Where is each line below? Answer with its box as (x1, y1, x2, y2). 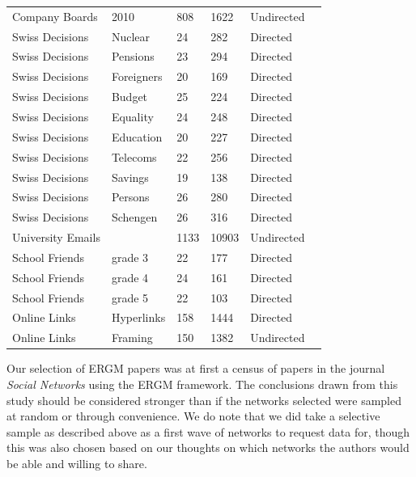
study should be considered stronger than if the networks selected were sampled (6, 391, 401, 408)
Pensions (111, 48, 155, 65)
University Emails (12, 229, 100, 246)
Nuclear (111, 27, 151, 44)
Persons (111, 188, 150, 205)
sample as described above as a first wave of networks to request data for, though (6, 423, 410, 440)
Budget (111, 88, 148, 105)
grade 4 (111, 268, 149, 285)
